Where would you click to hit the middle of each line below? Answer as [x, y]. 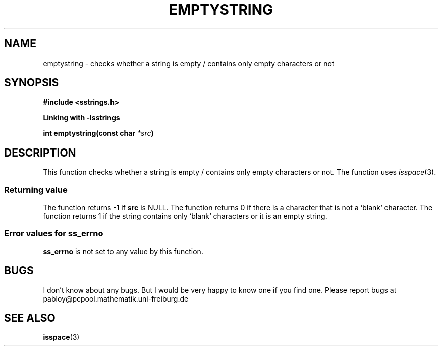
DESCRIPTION [40, 153]
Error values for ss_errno [54, 234]
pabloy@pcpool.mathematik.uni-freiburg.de [116, 298]
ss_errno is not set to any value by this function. [123, 251]
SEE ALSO [30, 318]
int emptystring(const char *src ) [98, 133]
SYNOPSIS [32, 83]
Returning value [36, 190]
